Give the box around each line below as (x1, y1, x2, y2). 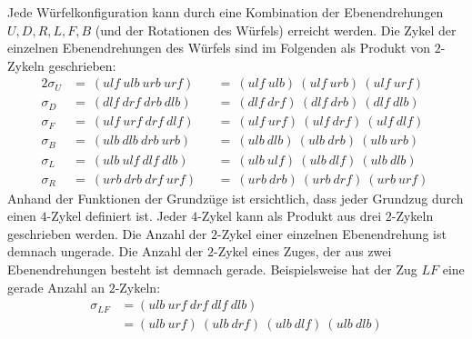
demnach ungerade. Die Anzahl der (7, 242, 204, 261)
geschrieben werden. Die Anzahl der (7, 224, 207, 243)
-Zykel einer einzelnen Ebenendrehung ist (217, 224, 447, 243)
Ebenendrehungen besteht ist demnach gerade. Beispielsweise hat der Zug (7, 259, 417, 278)
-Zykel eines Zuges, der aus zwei (214, 242, 392, 261)
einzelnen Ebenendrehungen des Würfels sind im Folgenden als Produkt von (7, 38, 431, 57)
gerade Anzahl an (7, 277, 105, 296)
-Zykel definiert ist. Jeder (46, 206, 187, 225)
